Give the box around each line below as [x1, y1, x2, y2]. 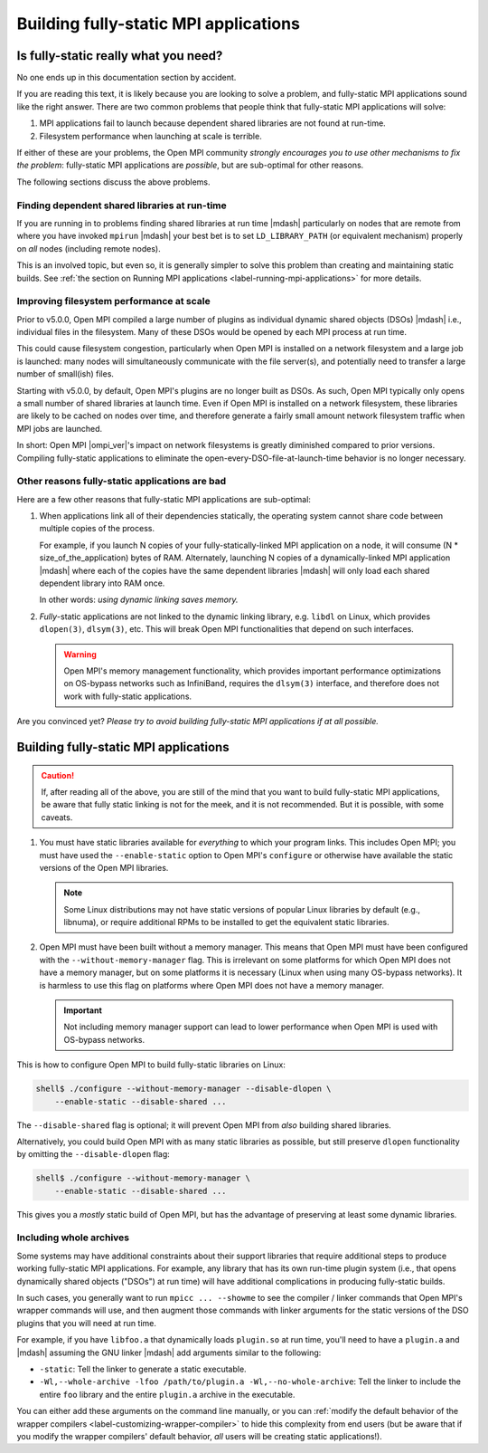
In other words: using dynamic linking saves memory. [39, 594, 239, 606]
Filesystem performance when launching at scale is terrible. [39, 130, 262, 141]
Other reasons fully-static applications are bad [16, 475, 227, 488]
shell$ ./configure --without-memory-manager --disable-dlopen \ [35, 1084, 332, 1095]
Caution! [41, 770, 75, 780]
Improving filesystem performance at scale [16, 295, 211, 308]
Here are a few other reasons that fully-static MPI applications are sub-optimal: [16, 493, 312, 504]
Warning [63, 648, 97, 660]
